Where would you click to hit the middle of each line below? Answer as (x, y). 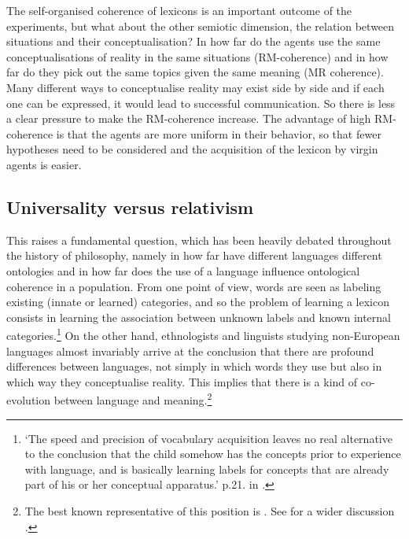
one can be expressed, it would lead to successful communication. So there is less (201, 103)
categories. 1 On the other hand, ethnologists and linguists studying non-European (203, 334)
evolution (29, 399)
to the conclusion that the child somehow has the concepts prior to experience (213, 454)
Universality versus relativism (130, 207)
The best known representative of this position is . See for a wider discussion (210, 510)
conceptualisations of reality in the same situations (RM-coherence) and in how (197, 56)
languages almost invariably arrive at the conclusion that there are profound (190, 351)
